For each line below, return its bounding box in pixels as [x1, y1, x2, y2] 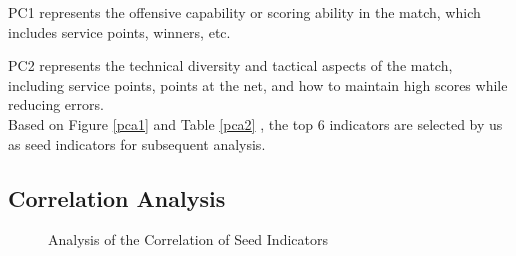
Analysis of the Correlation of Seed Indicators [48, 229, 328, 250]
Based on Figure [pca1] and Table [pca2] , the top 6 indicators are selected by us [8, 113, 503, 134]
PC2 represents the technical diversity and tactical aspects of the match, [8, 55, 453, 76]
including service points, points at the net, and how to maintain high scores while [8, 74, 508, 95]
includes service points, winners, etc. [8, 21, 231, 42]
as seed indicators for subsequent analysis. [8, 133, 266, 154]
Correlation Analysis [8, 182, 226, 213]
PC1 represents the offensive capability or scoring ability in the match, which [8, 2, 481, 22]
